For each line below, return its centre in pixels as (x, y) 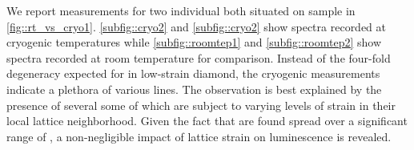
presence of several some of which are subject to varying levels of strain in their (201, 105)
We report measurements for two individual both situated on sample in (181, 10)
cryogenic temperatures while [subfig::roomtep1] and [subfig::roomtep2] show (194, 42)
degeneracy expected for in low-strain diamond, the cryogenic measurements (193, 73)
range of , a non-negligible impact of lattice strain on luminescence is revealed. (199, 136)
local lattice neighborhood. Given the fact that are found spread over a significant (207, 121)
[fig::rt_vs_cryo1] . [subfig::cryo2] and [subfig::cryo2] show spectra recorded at (197, 26)
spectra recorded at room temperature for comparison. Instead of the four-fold (199, 57)
